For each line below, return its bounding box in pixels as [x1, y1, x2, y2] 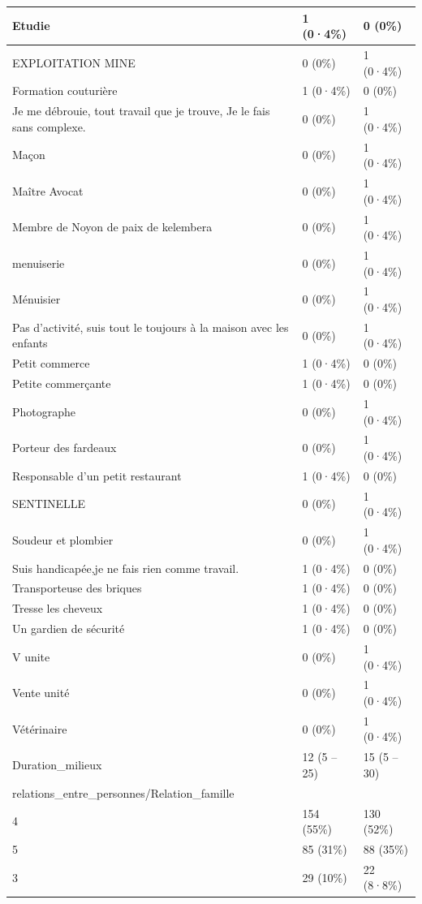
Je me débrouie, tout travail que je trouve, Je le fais [12, 102, 270, 119]
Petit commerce [12, 355, 90, 372]
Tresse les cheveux [12, 600, 103, 617]
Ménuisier [12, 291, 61, 308]
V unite [12, 648, 50, 665]
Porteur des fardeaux [12, 439, 117, 456]
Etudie [12, 17, 50, 34]
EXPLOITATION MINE [12, 54, 136, 71]
